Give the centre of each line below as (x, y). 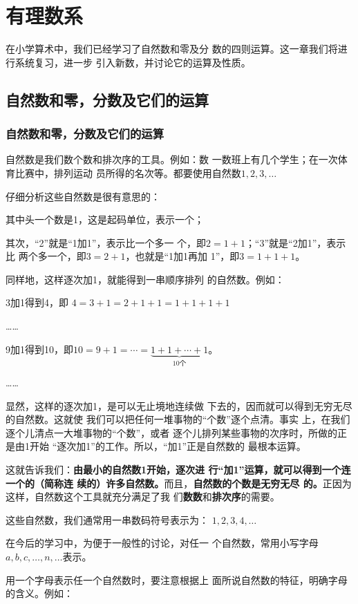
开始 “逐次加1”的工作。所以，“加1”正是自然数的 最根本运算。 (168, 446)
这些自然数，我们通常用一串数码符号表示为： (107, 519)
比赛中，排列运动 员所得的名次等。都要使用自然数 (128, 172)
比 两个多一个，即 (46, 256)
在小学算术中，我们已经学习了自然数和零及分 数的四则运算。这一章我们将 (172, 49)
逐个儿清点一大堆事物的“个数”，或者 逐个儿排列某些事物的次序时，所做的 (171, 432)
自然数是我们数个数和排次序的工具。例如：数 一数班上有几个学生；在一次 (172, 159)
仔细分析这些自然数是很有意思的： (83, 196)
